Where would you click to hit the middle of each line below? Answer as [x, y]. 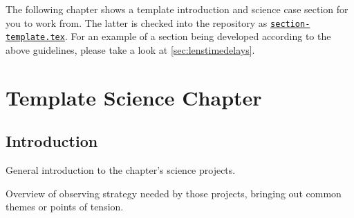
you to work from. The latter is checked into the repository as [137, 22]
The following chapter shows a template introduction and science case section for [177, 9]
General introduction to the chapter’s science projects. [121, 170]
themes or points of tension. [65, 207]
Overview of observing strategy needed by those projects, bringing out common [174, 193]
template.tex [35, 38]
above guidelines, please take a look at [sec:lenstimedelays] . [130, 49]
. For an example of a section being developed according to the [198, 36]
